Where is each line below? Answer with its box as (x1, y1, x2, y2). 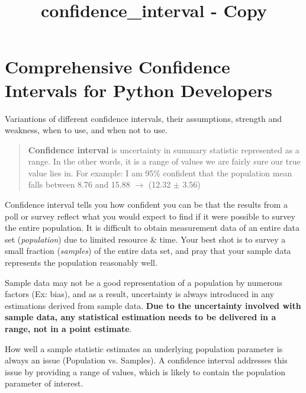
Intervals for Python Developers (5, 78, 272, 102)
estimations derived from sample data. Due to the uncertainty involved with (5, 299, 301, 311)
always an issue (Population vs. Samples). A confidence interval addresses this (5, 354, 288, 366)
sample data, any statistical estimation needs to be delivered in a (5, 311, 276, 323)
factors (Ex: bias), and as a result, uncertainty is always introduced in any (5, 288, 275, 300)
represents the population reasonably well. (5, 256, 157, 269)
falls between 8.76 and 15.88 (28, 178, 130, 191)
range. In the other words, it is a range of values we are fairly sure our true (28, 155, 301, 167)
